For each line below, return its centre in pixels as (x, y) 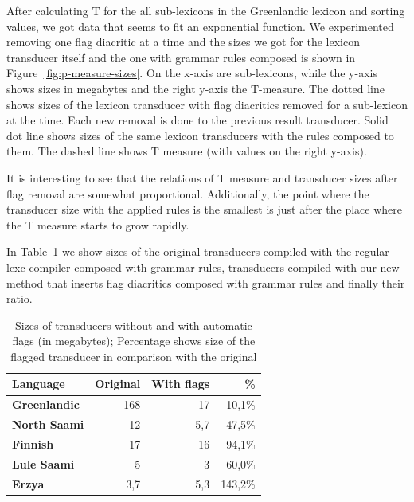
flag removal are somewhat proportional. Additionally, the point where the (188, 193)
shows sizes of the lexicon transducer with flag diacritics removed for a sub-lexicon (207, 104)
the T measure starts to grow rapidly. (98, 224)
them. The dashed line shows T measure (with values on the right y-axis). (187, 151)
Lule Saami (43, 463)
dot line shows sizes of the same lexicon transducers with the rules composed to (200, 135)
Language (39, 384)
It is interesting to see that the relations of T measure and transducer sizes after (202, 177)
